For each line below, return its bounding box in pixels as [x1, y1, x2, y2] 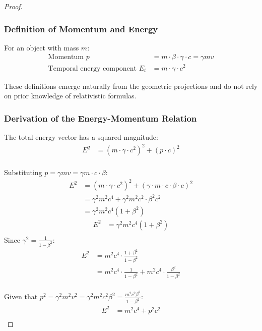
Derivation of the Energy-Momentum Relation [4, 112, 197, 124]
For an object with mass [4, 42, 79, 52]
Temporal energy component [48, 65, 137, 72]
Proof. [4, 1, 23, 11]
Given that [4, 291, 38, 302]
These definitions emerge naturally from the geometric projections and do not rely [4, 80, 258, 91]
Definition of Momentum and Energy [4, 22, 158, 35]
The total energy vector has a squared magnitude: [4, 131, 158, 142]
